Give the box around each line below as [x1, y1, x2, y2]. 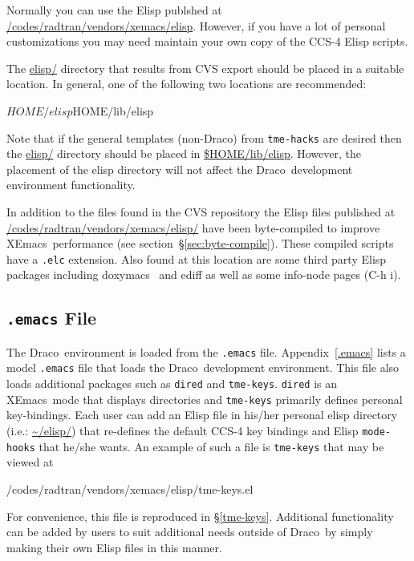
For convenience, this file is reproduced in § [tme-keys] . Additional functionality [6, 507, 394, 524]
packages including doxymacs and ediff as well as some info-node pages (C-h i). [6, 266, 401, 283]
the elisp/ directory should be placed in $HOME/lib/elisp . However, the [6, 145, 361, 162]
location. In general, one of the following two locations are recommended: [6, 75, 367, 92]
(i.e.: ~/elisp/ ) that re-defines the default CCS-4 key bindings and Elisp [6, 422, 359, 439]
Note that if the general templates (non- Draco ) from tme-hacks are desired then [6, 129, 402, 146]
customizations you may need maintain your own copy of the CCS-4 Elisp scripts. [6, 33, 408, 50]
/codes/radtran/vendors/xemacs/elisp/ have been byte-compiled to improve [6, 219, 380, 236]
